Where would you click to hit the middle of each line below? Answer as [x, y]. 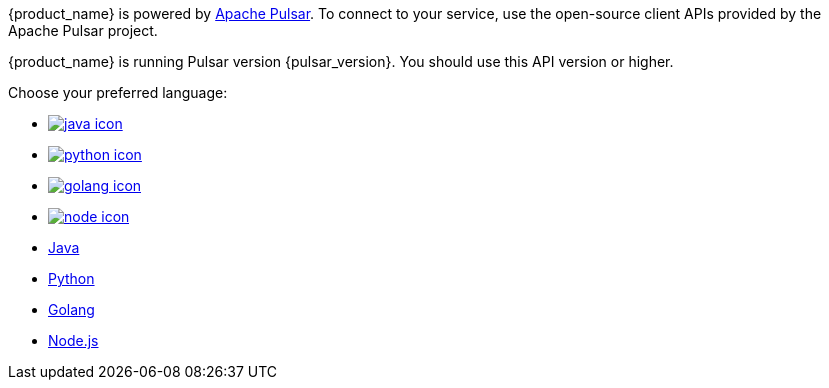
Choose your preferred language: [118, 92]
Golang [71, 309]
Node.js [73, 340]
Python [71, 278]
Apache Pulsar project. [83, 30]
